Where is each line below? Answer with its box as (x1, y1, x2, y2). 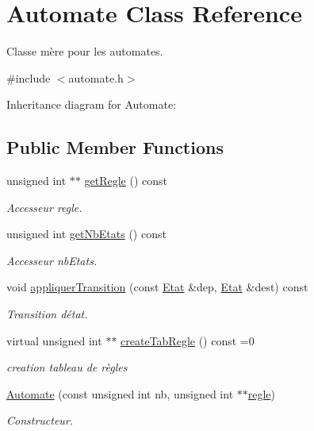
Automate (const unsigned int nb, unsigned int (6, 385, 234, 402)
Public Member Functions (6, 135, 224, 160)
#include (6, 69, 51, 86)
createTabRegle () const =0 (121, 332, 255, 348)
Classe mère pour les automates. (6, 43, 163, 60)
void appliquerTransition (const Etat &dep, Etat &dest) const (6, 279, 308, 295)
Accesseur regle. (6, 198, 82, 215)
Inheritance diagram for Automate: (6, 96, 177, 113)
